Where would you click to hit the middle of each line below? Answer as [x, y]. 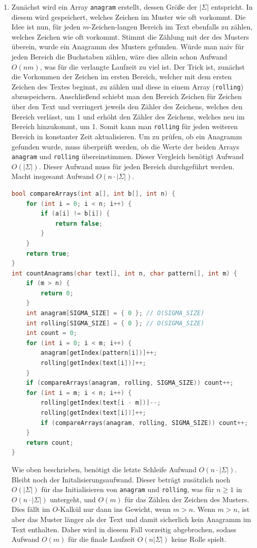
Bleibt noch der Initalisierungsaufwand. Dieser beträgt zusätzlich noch [121, 479]
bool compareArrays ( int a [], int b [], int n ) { [93, 193]
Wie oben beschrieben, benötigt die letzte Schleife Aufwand [104, 469]
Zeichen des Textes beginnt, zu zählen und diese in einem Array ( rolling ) [127, 86]
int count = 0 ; [52, 333]
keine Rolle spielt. [199, 539]
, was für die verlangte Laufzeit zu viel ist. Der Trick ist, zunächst [142, 66]
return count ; [50, 443]
